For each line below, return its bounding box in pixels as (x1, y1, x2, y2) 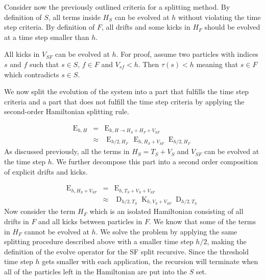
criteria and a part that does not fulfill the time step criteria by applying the (4, 96, 245, 106)
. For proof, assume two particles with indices (116, 49, 258, 59)
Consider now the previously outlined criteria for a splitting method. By (4, 2, 230, 12)
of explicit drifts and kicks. (4, 166, 88, 177)
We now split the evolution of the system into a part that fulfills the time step (4, 86, 249, 97)
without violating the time (178, 11, 261, 22)
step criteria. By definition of (4, 21, 95, 32)
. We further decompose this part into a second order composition (52, 156, 258, 166)
